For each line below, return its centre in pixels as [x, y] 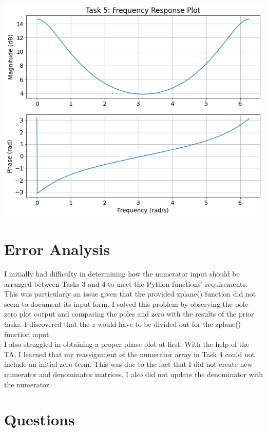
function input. [28, 334]
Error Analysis [57, 249]
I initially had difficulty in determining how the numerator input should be [122, 273]
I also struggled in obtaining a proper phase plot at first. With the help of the [127, 344]
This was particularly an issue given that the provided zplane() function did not [130, 294]
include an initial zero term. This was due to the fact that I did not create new [128, 364]
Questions [40, 419]
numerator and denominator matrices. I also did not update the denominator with [133, 374]
